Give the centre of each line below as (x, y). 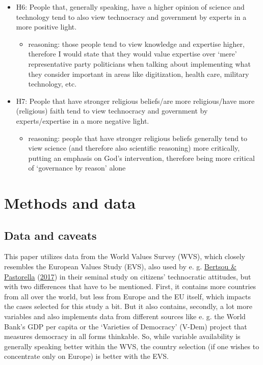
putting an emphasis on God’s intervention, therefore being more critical (141, 158)
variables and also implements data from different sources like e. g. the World (125, 316)
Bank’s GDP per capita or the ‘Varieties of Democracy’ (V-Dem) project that (126, 326)
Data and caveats (50, 235)
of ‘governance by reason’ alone (77, 168)
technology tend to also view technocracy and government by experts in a (131, 17)
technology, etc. (52, 84)
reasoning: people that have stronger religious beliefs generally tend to (138, 138)
